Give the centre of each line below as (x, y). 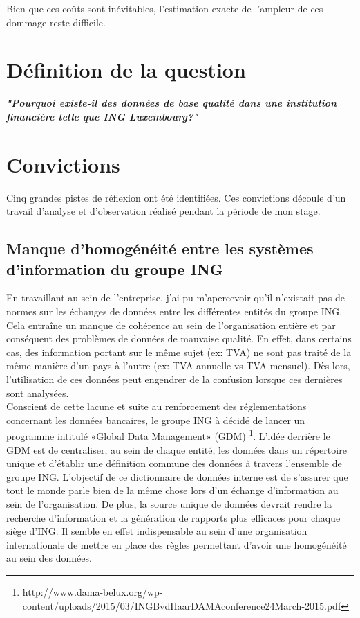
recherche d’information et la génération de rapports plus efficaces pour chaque (173, 517)
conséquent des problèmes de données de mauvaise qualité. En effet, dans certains (179, 338)
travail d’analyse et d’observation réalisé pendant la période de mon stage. (163, 211)
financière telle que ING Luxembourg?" (102, 116)
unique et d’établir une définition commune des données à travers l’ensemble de (174, 463)
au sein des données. (49, 558)
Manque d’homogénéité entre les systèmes (160, 248)
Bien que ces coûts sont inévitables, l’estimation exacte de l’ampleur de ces (165, 8)
